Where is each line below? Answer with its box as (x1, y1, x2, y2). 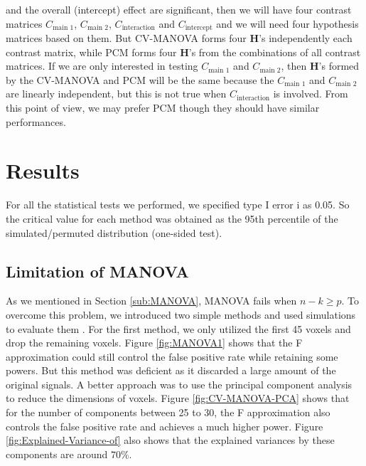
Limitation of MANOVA (6, 260, 189, 282)
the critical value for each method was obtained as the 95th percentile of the (6, 211, 338, 226)
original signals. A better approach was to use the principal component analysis (6, 376, 352, 391)
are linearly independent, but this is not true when (6, 86, 227, 101)
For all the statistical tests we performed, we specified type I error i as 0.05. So (6, 197, 350, 212)
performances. (6, 114, 66, 129)
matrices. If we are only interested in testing (6, 58, 198, 73)
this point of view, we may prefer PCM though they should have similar (6, 100, 320, 115)
